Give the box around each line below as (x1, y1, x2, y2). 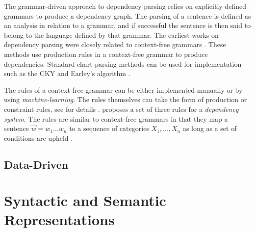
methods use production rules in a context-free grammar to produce (4, 49, 208, 59)
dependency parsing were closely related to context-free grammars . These (4, 39, 226, 50)
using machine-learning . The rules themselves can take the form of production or (4, 94, 247, 104)
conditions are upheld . (4, 132, 73, 143)
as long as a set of (182, 123, 237, 133)
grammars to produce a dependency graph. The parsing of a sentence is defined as (4, 10, 251, 21)
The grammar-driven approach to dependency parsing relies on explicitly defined (4, 1, 246, 11)
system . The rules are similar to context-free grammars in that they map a (4, 113, 228, 124)
